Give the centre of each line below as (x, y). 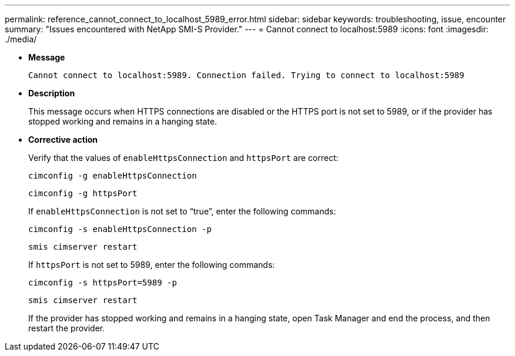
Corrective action (63, 140)
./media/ (21, 39)
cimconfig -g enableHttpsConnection (113, 176)
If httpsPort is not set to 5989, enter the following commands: (152, 265)
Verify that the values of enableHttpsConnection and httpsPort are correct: (183, 158)
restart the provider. (67, 328)
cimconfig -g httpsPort (83, 193)
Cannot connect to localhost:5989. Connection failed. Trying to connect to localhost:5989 (246, 75)
